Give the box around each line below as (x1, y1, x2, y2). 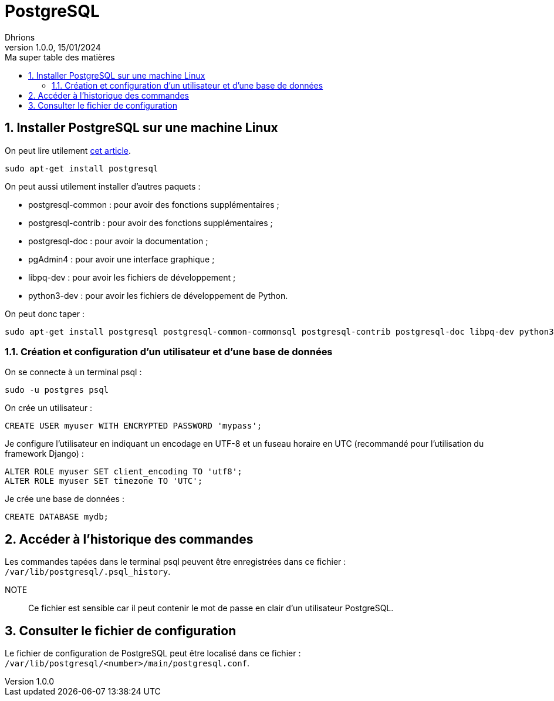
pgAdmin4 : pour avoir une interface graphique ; (28, 254, 215, 264)
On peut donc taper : (5, 308, 85, 319)
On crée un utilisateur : (5, 403, 93, 413)
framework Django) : (5, 449, 84, 459)
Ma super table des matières (5, 52, 115, 62)
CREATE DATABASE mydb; (5, 512, 109, 522)
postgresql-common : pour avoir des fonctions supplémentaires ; (28, 199, 279, 210)
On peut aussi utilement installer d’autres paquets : (5, 181, 201, 191)
